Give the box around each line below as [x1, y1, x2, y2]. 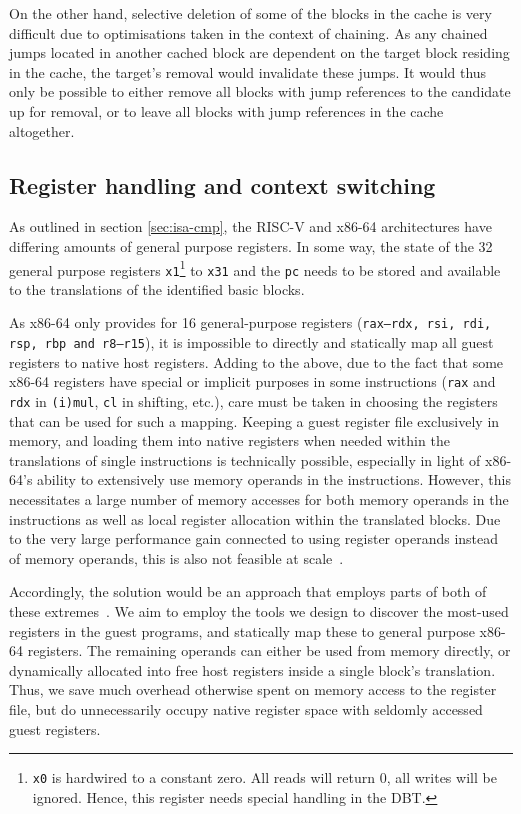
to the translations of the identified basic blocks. [9, 278, 305, 299]
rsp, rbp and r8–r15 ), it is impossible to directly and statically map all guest [9, 332, 494, 353]
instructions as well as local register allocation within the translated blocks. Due [9, 508, 501, 529]
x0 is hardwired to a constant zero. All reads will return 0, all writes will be [32, 767, 497, 788]
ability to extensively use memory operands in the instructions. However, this [37, 469, 511, 490]
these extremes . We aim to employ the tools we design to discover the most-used [9, 601, 509, 622]
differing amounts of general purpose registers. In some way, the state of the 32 [9, 235, 493, 256]
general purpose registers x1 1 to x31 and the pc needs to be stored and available [9, 256, 501, 280]
